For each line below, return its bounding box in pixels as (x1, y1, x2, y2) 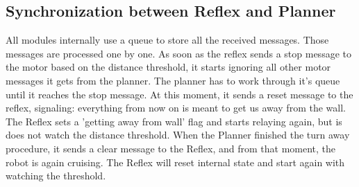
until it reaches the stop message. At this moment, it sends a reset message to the (6, 87, 353, 101)
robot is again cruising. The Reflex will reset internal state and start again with (6, 154, 345, 169)
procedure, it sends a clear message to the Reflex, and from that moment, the (6, 141, 336, 155)
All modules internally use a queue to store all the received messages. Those (6, 33, 329, 47)
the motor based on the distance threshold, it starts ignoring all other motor (6, 60, 331, 74)
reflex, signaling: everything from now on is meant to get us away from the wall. (6, 100, 346, 115)
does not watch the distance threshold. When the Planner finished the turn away (6, 127, 350, 142)
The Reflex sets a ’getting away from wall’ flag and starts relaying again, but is (6, 114, 342, 128)
